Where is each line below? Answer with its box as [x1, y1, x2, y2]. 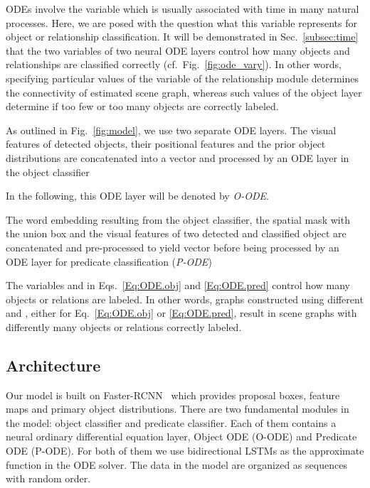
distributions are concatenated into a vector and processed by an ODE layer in [6, 150, 349, 165]
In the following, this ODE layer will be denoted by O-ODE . [6, 188, 269, 203]
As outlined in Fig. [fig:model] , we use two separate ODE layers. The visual [6, 122, 337, 137]
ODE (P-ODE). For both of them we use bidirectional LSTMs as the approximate [6, 443, 364, 458]
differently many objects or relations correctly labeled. [6, 319, 242, 334]
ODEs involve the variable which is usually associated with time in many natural [6, 1, 359, 16]
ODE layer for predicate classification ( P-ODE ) [6, 254, 212, 269]
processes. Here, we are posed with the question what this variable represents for [6, 15, 357, 30]
